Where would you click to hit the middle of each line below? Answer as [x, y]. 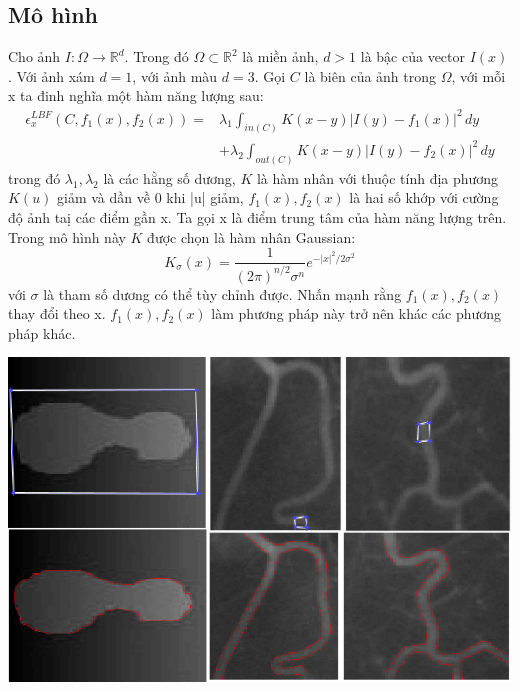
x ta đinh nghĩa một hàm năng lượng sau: [136, 95]
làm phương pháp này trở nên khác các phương [356, 313]
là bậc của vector [412, 56]
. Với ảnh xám [51, 75]
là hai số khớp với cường [424, 197]
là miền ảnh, [280, 56]
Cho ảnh [34, 56]
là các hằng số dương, [169, 177]
